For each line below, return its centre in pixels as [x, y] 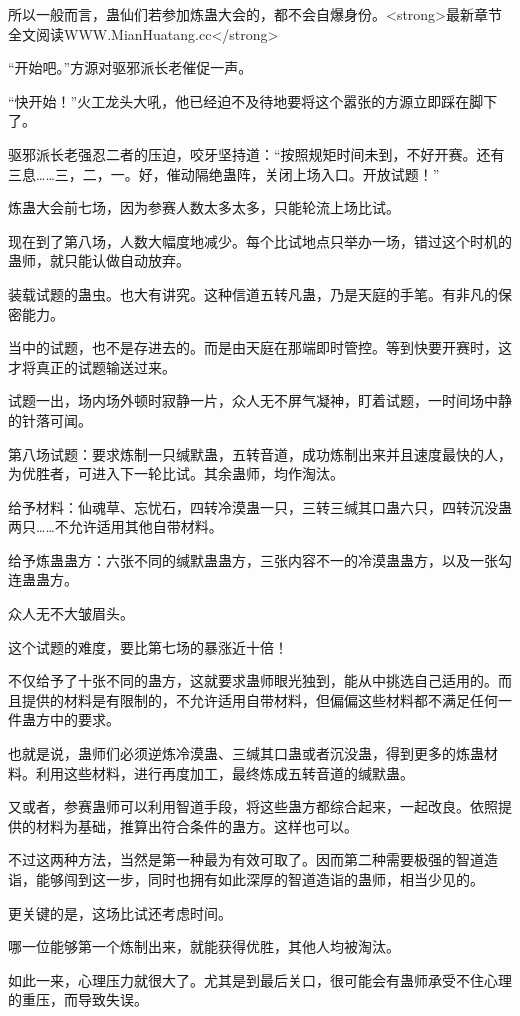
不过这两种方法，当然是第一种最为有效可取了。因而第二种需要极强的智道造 [253, 859]
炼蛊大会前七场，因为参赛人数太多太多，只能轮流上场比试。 [204, 207]
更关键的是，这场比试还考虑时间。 [120, 912]
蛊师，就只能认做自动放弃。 [99, 260]
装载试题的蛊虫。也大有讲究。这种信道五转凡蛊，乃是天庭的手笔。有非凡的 [253, 293]
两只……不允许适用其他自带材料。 [115, 526]
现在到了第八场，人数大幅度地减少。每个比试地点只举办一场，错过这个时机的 [260, 240]
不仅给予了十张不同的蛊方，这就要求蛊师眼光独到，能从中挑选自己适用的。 [253, 680]
